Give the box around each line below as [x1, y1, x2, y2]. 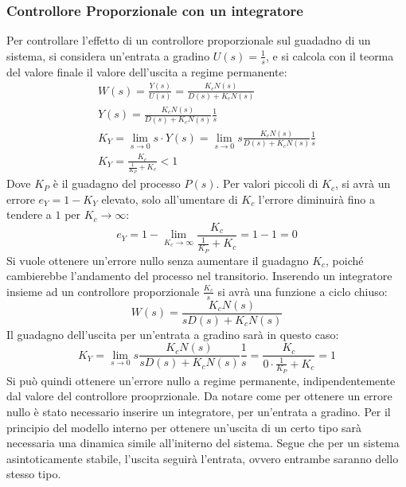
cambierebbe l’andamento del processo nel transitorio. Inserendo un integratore [6, 267, 392, 284]
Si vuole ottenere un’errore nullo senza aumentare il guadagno [6, 251, 309, 268]
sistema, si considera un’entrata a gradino [6, 47, 210, 64]
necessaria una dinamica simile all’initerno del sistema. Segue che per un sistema [6, 434, 400, 451]
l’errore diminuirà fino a [258, 190, 375, 207]
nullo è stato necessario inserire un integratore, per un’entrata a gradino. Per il [6, 403, 391, 420]
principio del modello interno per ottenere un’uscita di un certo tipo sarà [6, 419, 362, 435]
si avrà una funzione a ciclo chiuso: [217, 282, 388, 299]
